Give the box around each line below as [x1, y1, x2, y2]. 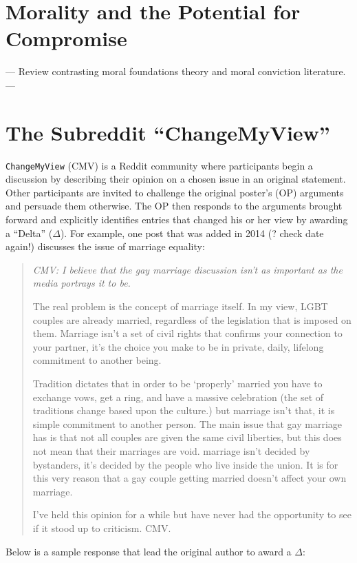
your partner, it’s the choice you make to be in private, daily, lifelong [32, 339, 324, 354]
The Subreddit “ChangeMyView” [6, 118, 330, 146]
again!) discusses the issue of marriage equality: [6, 239, 205, 254]
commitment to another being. [32, 353, 162, 367]
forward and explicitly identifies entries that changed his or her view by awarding [6, 212, 348, 227]
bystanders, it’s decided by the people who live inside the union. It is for [32, 457, 338, 471]
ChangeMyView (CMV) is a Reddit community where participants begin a [6, 158, 313, 172]
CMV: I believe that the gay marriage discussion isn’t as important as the [32, 262, 343, 276]
